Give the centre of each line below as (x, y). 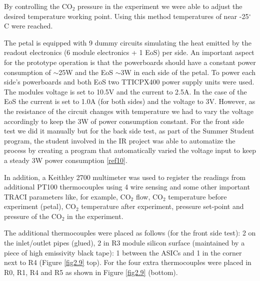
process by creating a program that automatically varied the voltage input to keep (130, 150)
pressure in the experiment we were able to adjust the (160, 6)
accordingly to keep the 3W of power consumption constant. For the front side (124, 121)
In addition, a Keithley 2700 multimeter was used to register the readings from (125, 177)
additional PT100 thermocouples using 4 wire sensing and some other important (127, 187)
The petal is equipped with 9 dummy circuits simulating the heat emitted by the (128, 42)
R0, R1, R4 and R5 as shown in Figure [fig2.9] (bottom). (91, 272)
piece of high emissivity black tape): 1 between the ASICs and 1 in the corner (123, 252)
